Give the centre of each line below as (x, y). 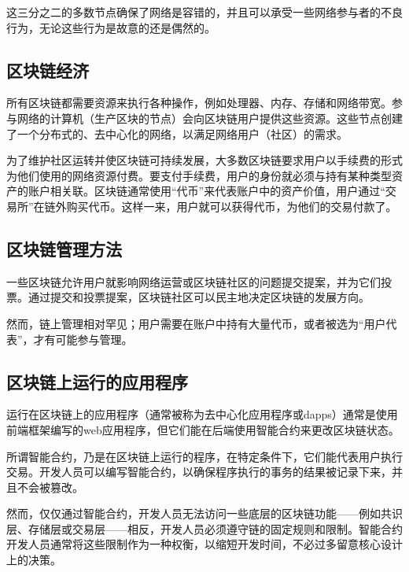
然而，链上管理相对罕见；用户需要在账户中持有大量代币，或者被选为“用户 (196, 323)
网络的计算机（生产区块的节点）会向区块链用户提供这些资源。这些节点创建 (210, 118)
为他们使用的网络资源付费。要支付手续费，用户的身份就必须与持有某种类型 (199, 175)
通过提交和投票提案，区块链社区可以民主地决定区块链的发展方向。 (199, 297)
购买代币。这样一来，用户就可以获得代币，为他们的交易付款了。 (232, 206)
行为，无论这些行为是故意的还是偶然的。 (111, 27)
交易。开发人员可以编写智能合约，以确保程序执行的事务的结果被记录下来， (199, 472)
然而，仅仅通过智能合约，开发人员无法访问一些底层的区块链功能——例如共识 (204, 513)
